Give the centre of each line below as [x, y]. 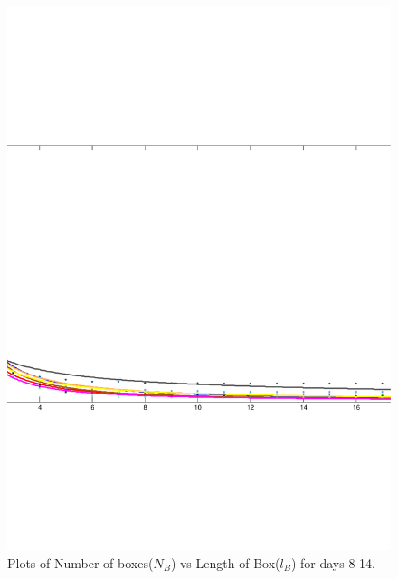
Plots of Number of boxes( [81, 562]
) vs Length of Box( [225, 562]
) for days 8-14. [333, 562]
